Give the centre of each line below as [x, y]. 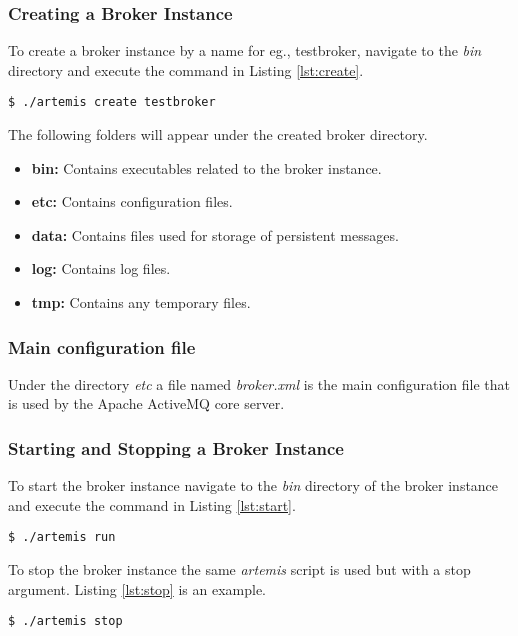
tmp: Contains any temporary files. [141, 302]
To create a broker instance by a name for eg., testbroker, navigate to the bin [245, 50]
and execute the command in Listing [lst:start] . [152, 504]
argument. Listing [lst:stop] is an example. [137, 588]
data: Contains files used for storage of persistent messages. [215, 234]
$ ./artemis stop [65, 621]
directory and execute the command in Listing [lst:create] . [186, 69]
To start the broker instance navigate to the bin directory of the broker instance [253, 485]
